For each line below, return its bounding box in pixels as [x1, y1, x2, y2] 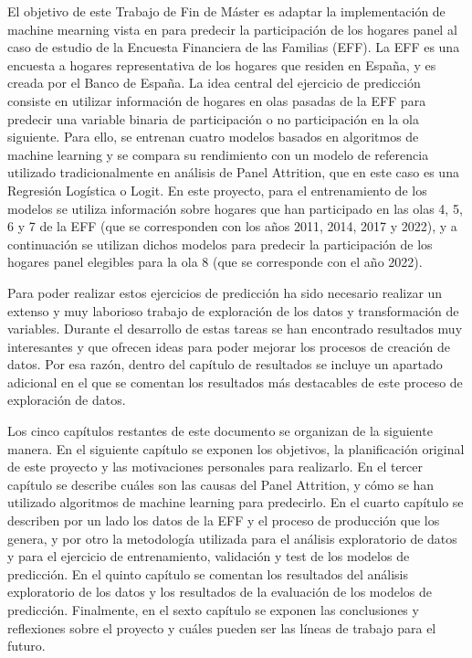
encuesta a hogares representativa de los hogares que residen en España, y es [7, 55, 436, 74]
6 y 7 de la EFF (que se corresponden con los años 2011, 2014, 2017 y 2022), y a [7, 217, 457, 236]
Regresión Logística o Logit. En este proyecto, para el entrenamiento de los [7, 180, 427, 199]
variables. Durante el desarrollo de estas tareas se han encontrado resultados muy [7, 319, 463, 338]
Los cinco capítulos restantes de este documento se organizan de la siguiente [7, 421, 433, 440]
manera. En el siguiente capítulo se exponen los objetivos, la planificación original [7, 439, 465, 458]
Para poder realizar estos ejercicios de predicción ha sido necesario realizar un [7, 282, 443, 302]
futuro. [7, 636, 46, 655]
